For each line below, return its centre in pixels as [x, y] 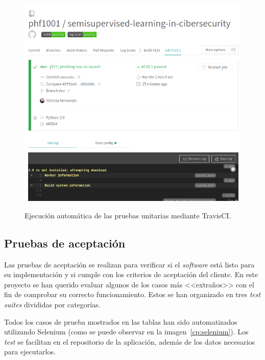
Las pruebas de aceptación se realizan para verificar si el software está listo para [129, 264]
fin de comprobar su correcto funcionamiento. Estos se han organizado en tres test [132, 294]
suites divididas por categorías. [52, 304]
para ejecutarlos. [30, 352]
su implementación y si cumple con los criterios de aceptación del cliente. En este [131, 274]
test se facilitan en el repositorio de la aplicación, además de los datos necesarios [130, 341]
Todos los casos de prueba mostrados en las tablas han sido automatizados [121, 321]
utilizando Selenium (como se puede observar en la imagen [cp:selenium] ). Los [126, 332]
